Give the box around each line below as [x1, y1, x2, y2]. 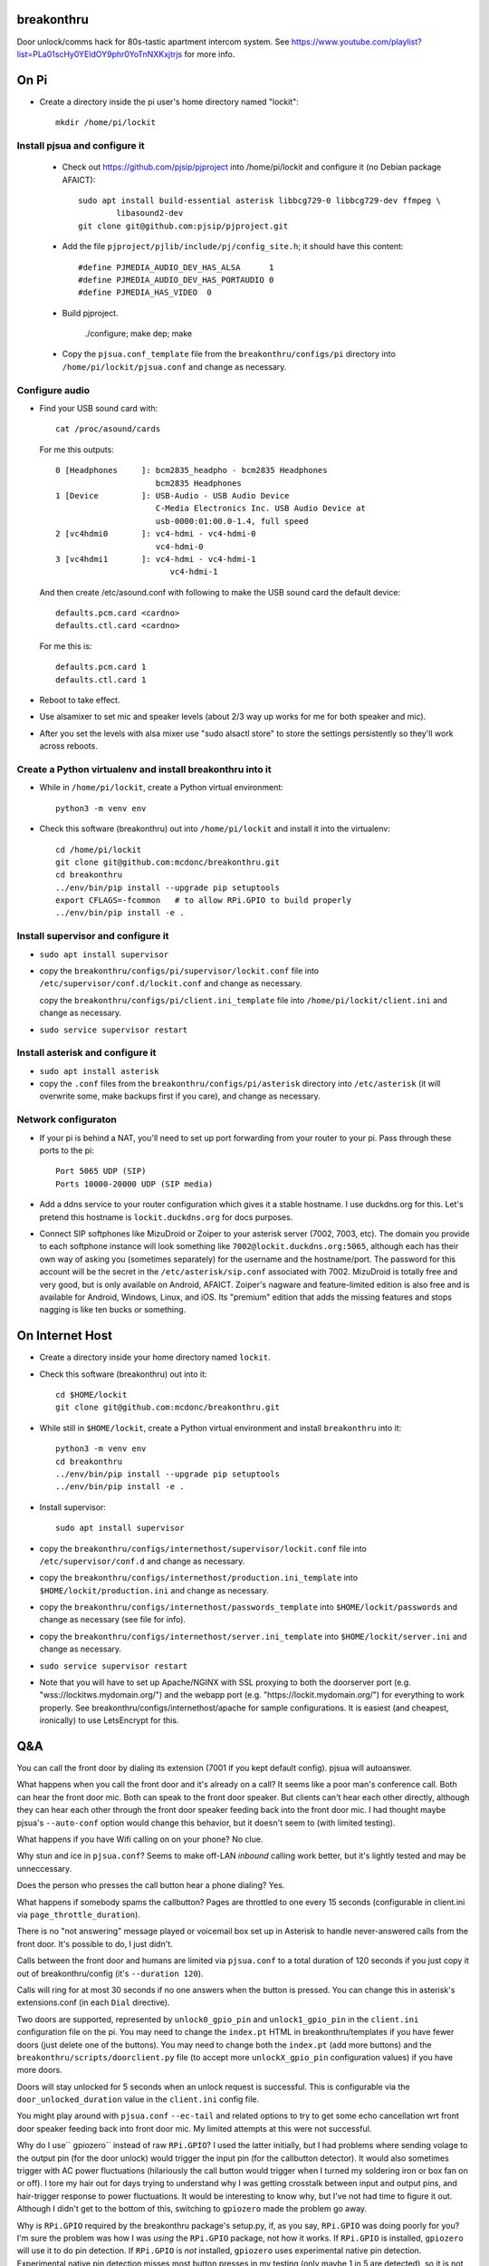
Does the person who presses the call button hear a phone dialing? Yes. [16, 1880, 285, 1891]
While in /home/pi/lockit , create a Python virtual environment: [39, 782, 284, 793]
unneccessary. [16, 1863, 72, 1874]
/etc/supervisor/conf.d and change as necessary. [39, 1555, 245, 1566]
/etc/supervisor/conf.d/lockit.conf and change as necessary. [39, 978, 302, 989]
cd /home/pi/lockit [55, 844, 142, 855]
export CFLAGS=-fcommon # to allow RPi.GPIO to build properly [55, 896, 352, 905]
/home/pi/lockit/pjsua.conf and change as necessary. [62, 361, 287, 372]
